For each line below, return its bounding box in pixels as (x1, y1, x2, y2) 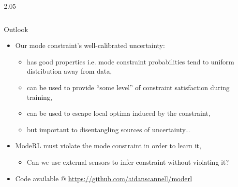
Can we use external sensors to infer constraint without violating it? (27, 156, 229, 167)
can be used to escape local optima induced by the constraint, (27, 108, 210, 118)
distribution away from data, (27, 66, 112, 76)
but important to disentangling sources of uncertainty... (27, 124, 191, 134)
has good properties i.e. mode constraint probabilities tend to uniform (27, 56, 234, 66)
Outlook (4, 24, 28, 34)
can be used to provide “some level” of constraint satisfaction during (27, 82, 230, 92)
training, (27, 92, 52, 102)
